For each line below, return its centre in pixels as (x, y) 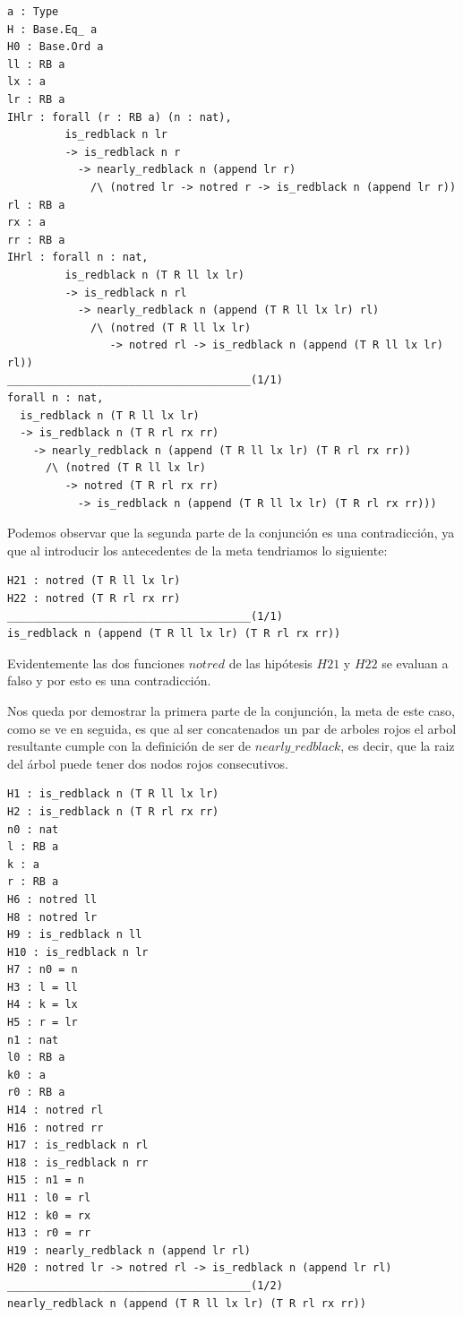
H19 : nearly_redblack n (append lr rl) (129, 1250)
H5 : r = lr (43, 1023)
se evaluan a (415, 663)
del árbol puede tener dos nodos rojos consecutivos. (148, 763)
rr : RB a (36, 240)
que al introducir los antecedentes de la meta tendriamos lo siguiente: (197, 550)
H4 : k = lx (43, 1005)
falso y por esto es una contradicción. (109, 680)
